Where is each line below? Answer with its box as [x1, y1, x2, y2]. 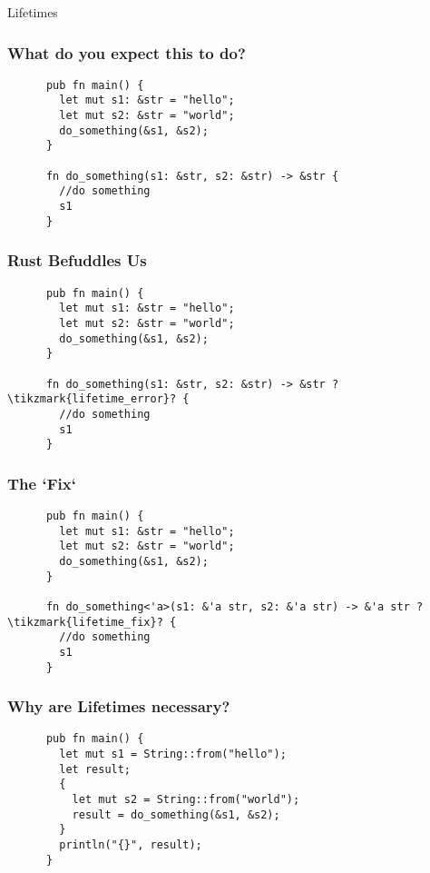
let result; [59, 762, 132, 776]
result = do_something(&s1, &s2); [72, 808, 280, 821]
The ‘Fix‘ [7, 471, 76, 494]
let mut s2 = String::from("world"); [72, 793, 300, 807]
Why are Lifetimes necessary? [7, 695, 230, 718]
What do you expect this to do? [7, 41, 246, 64]
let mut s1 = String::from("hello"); [59, 748, 287, 761]
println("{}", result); [59, 838, 202, 852]
